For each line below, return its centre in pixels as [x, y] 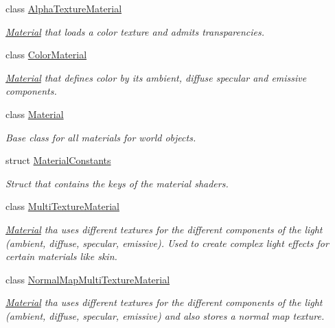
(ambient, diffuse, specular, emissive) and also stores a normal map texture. [165, 315]
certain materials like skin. [61, 256]
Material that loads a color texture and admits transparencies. [135, 31]
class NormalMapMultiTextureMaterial [88, 279]
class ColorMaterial [46, 55]
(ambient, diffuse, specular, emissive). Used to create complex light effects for [167, 243]
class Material [35, 114]
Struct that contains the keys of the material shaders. [117, 183]
